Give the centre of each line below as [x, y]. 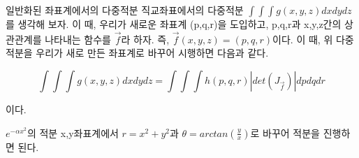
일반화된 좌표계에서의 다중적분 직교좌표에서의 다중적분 [125, 10]
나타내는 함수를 [78, 39]
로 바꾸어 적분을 [285, 132]
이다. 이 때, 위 [303, 39]
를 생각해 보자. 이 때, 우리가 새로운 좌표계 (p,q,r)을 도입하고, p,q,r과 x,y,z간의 [174, 24]
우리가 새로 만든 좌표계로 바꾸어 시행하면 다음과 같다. [152, 53]
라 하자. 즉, [145, 39]
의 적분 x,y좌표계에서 [73, 132]
